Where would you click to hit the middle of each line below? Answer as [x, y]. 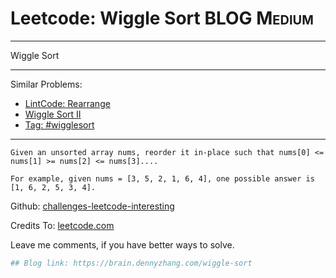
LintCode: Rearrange [67, 103]
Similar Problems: [46, 84]
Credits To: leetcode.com [62, 225]
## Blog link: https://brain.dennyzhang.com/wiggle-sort [131, 263]
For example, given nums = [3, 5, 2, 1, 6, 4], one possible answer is [162, 178]
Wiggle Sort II [53, 114]
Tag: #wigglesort [59, 124]
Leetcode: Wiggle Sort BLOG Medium [162, 18]
